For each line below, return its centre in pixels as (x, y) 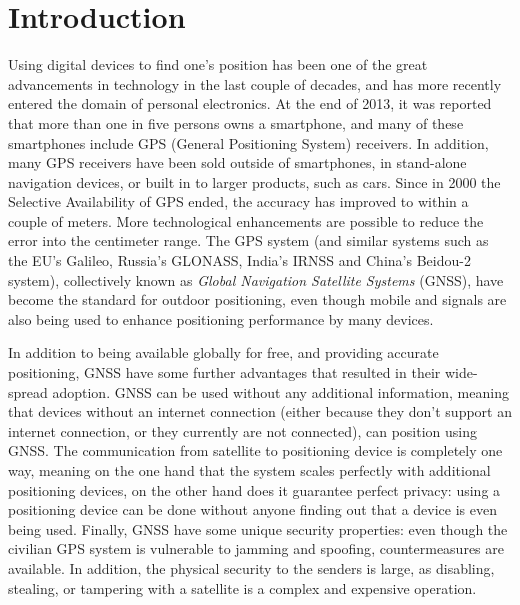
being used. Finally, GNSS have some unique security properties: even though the (258, 528)
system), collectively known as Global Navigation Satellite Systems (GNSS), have (256, 279)
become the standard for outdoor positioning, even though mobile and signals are (257, 299)
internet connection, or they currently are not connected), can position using (242, 430)
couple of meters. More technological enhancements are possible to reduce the (246, 220)
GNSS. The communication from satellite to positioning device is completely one (255, 450)
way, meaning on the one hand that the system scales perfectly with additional (249, 470)
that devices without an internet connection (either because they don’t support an (260, 411)
